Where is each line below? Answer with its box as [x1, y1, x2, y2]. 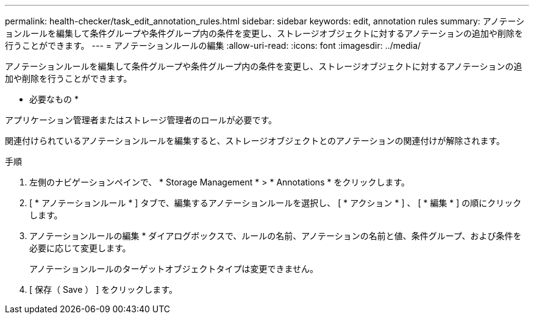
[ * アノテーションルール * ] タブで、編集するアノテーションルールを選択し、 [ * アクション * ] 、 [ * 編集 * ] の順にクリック [29, 198, 522, 208]
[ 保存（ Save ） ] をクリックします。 [29, 284, 177, 295]
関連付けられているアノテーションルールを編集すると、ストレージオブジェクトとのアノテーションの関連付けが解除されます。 [5, 135, 505, 146]
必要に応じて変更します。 [29, 243, 131, 253]
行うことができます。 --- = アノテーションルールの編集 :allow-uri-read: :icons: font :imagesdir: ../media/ [5, 40, 421, 51]
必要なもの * [29, 94, 79, 104]
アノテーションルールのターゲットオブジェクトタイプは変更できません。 [29, 263, 319, 274]
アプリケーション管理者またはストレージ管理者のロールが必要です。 [5, 115, 277, 125]
